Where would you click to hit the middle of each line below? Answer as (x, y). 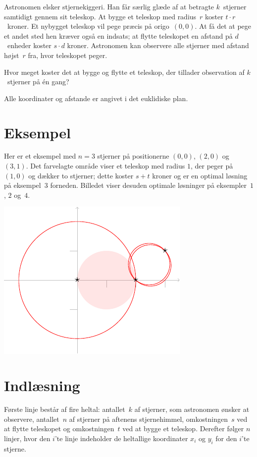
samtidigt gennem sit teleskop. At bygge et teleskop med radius (100, 16)
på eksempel (23, 185)
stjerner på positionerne (133, 156)
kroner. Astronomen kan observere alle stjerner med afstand (158, 45)
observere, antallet (32, 419)
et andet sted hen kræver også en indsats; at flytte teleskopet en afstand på (118, 35)
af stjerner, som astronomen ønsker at (192, 409)
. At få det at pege (223, 26)
